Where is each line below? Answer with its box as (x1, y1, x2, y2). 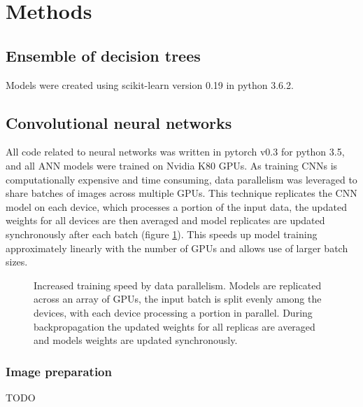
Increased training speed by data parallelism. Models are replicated (34, 277, 322, 292)
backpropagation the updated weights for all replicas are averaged (34, 319, 315, 333)
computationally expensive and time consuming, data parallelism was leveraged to (6, 172, 357, 186)
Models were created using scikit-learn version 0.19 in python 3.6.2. (6, 77, 294, 92)
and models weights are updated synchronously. (34, 333, 238, 347)
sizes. (6, 254, 28, 269)
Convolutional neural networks (6, 111, 232, 133)
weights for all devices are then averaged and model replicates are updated (6, 213, 325, 228)
